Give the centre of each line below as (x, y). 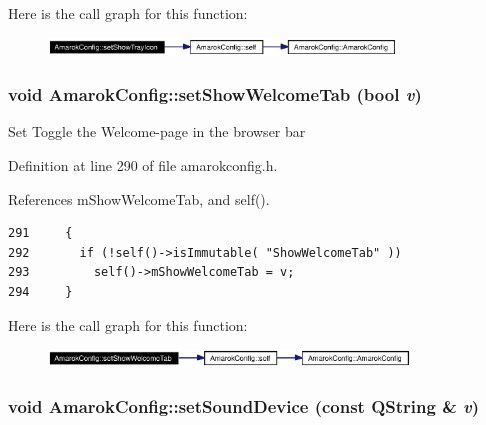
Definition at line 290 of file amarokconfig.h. (143, 165)
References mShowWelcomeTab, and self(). (139, 198)
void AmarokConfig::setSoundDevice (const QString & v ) (244, 405)
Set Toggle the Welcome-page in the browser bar (157, 131)
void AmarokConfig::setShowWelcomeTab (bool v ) (215, 94)
